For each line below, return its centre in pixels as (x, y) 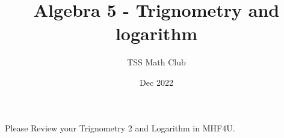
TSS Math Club (156, 62)
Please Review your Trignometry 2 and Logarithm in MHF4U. (120, 127)
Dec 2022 (156, 82)
